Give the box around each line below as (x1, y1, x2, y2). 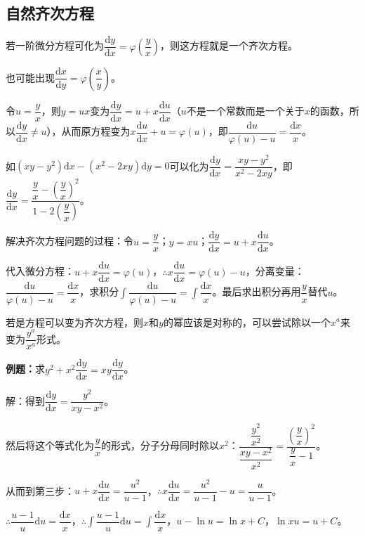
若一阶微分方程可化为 (6, 38, 104, 53)
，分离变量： (245, 264, 305, 278)
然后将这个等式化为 (6, 438, 94, 453)
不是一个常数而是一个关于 (186, 103, 305, 118)
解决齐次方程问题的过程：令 (6, 233, 133, 248)
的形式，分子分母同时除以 (101, 438, 220, 453)
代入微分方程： (6, 264, 74, 278)
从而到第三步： (6, 483, 74, 498)
